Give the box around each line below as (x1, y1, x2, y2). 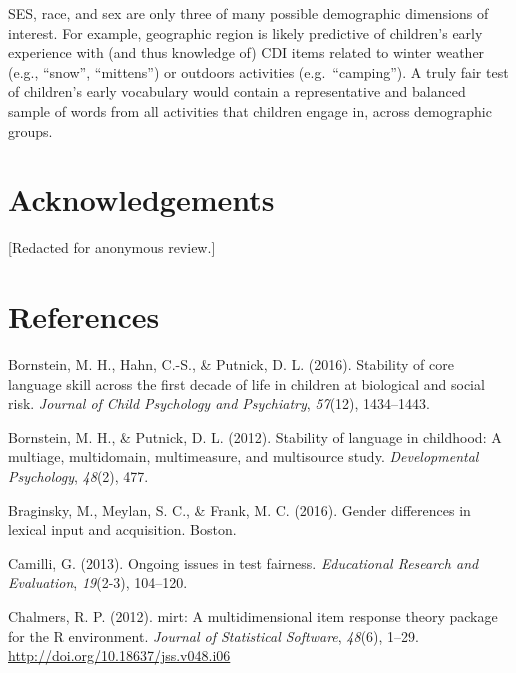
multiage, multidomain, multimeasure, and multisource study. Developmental (8, 446, 479, 467)
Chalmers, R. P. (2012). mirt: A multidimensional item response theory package (8, 605, 498, 626)
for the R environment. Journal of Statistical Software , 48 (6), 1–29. (8, 625, 419, 646)
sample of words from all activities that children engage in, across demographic (8, 100, 492, 121)
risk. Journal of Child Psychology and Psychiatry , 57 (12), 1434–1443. (8, 393, 430, 414)
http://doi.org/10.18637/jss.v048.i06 (8, 645, 231, 666)
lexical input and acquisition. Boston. (8, 519, 237, 540)
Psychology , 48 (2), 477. (8, 465, 149, 486)
